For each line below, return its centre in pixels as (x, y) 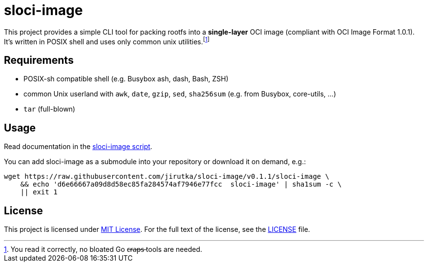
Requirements (39, 60)
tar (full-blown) (49, 109)
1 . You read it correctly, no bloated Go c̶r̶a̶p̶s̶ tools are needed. (103, 249)
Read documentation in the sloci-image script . (78, 147)
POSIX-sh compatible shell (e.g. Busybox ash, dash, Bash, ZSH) (126, 79)
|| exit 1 (39, 192)
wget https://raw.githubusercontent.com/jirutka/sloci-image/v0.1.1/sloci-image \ (167, 177)
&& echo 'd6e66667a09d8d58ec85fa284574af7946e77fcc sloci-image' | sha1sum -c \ (181, 184)
